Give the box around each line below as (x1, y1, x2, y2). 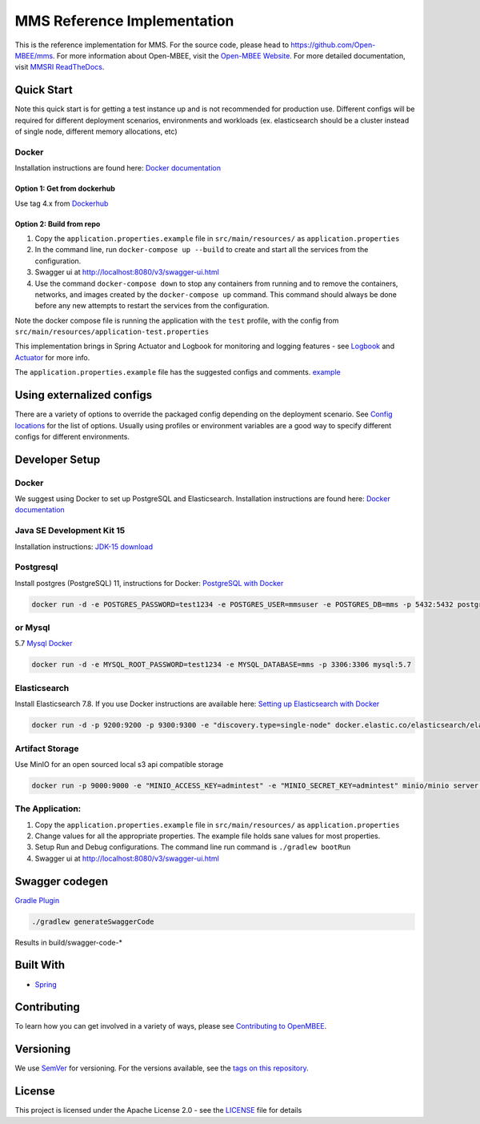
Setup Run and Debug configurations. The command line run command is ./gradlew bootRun (34, 842, 351, 852)
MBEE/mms (14, 50, 54, 60)
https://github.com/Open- (290, 40, 376, 50)
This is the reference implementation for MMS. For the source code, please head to (14, 40, 290, 50)
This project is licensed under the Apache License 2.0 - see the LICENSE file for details (14, 1106, 302, 1115)
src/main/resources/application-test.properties (14, 327, 210, 336)
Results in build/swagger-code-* (14, 937, 123, 947)
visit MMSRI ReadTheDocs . (14, 62, 105, 72)
